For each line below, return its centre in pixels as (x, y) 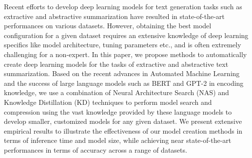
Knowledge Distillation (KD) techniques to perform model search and (108, 102)
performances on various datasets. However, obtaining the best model (108, 26)
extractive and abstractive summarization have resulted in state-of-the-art (114, 16)
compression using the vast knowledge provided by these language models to (118, 111)
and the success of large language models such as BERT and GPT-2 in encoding (124, 83)
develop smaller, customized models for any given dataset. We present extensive (123, 121)
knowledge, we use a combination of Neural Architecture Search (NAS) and (116, 92)
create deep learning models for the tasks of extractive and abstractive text (116, 64)
